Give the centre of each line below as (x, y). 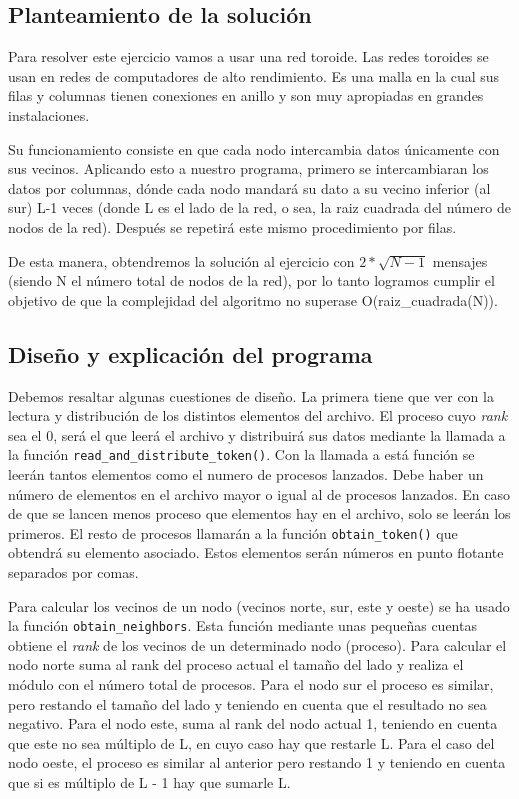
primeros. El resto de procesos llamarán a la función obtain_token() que (233, 532)
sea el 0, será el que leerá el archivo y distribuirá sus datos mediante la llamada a (257, 434)
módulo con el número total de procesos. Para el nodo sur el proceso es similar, (251, 684)
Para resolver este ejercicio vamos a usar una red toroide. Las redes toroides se (248, 56)
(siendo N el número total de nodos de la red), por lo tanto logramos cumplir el (251, 280)
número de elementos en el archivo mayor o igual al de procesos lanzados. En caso (259, 493)
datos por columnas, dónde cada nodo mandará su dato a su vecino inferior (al (249, 187)
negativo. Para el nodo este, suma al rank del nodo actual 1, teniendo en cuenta (253, 723)
